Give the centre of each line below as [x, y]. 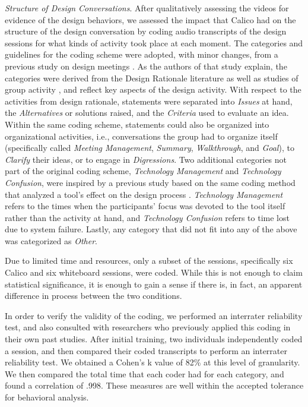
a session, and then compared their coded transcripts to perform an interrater [146, 350]
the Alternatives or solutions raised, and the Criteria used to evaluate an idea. [147, 113]
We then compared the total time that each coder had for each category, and [145, 373]
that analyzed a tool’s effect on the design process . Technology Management [144, 194]
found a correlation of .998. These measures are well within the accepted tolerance [154, 385]
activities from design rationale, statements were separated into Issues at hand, [149, 101]
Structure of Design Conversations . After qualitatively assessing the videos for [147, 8]
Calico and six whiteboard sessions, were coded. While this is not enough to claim [154, 272]
